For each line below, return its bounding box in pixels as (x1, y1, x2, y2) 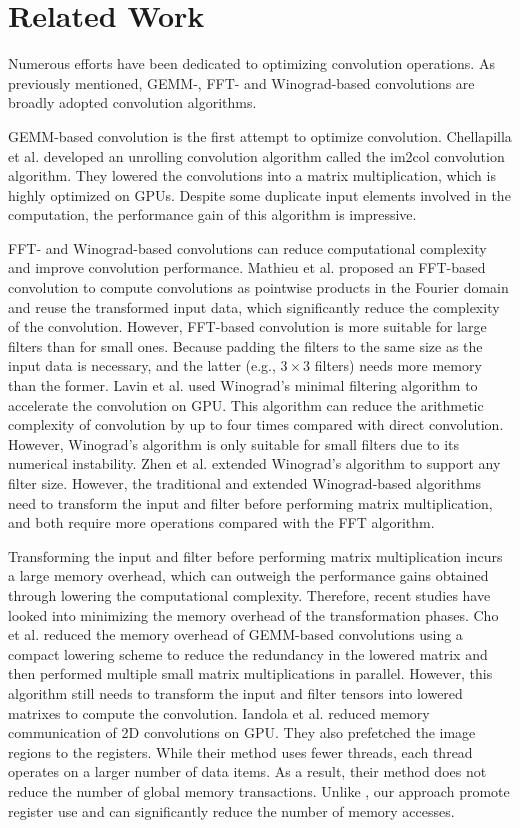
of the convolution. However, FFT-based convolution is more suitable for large (8, 316, 487, 337)
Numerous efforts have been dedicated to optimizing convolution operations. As (8, 53, 495, 74)
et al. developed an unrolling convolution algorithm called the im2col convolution (8, 145, 505, 166)
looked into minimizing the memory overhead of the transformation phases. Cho (8, 604, 499, 625)
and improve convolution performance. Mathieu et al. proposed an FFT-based (8, 257, 486, 278)
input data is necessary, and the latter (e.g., (8, 355, 276, 376)
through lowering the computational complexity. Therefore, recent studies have (8, 584, 491, 605)
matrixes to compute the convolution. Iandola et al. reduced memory (8, 702, 430, 723)
